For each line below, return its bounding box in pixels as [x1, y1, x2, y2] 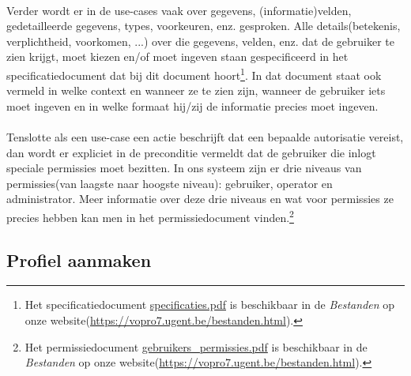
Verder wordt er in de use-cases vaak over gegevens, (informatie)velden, [6, 2, 352, 18]
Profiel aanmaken [6, 247, 152, 272]
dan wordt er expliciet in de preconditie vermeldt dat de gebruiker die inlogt [6, 144, 376, 160]
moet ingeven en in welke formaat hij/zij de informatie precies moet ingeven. [6, 97, 379, 114]
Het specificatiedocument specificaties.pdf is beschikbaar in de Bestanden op [25, 296, 395, 313]
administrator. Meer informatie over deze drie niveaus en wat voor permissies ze [6, 190, 394, 207]
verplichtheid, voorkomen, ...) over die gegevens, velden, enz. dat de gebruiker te [6, 32, 395, 49]
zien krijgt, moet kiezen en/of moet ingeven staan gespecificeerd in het [6, 48, 349, 65]
